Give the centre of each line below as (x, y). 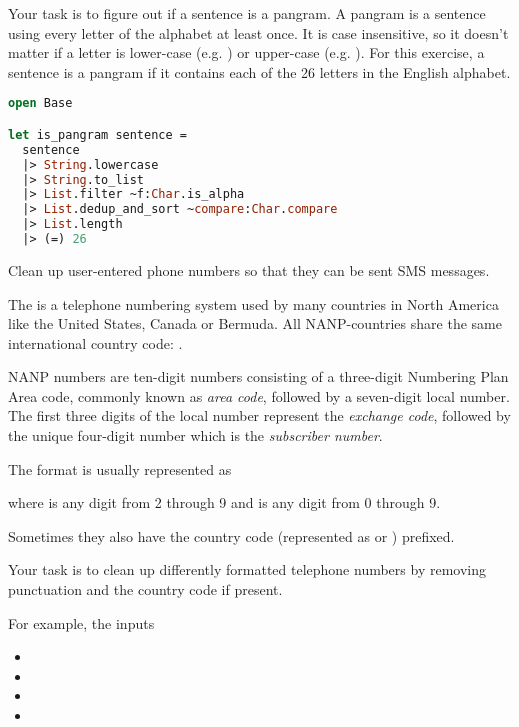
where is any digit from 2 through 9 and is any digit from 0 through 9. (224, 502)
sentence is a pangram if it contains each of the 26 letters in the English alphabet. (259, 71)
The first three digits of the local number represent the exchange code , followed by (259, 415)
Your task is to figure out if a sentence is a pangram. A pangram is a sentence (247, 13)
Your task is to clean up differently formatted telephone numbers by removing (247, 569)
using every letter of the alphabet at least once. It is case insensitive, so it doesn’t (258, 32)
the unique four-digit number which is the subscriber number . (195, 435)
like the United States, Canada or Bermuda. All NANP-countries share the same (255, 323)
